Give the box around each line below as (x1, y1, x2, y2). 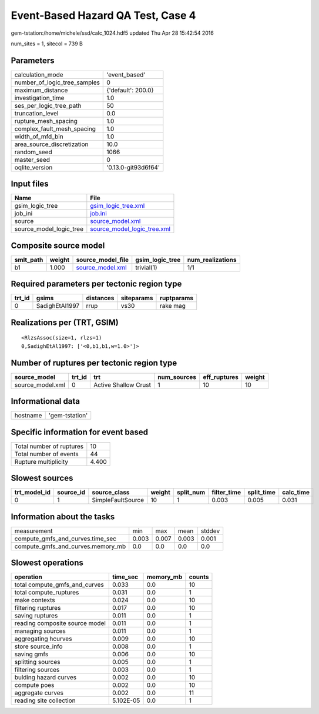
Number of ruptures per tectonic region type (11, 358, 177, 368)
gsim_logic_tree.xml (90, 202, 145, 210)
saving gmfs (14, 650, 49, 659)
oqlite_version (14, 163, 53, 171)
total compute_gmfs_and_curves (14, 580, 104, 589)
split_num (177, 489, 206, 497)
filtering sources (14, 666, 60, 674)
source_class (92, 489, 130, 497)
